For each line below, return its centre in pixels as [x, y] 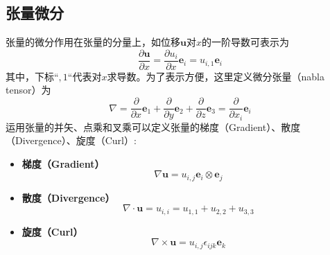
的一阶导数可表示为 [245, 42]
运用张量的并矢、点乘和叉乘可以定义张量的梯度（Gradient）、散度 [153, 126]
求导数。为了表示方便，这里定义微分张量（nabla [216, 76]
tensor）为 [28, 90]
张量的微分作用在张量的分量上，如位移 [93, 42]
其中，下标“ [32, 76]
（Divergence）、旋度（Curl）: [71, 140]
